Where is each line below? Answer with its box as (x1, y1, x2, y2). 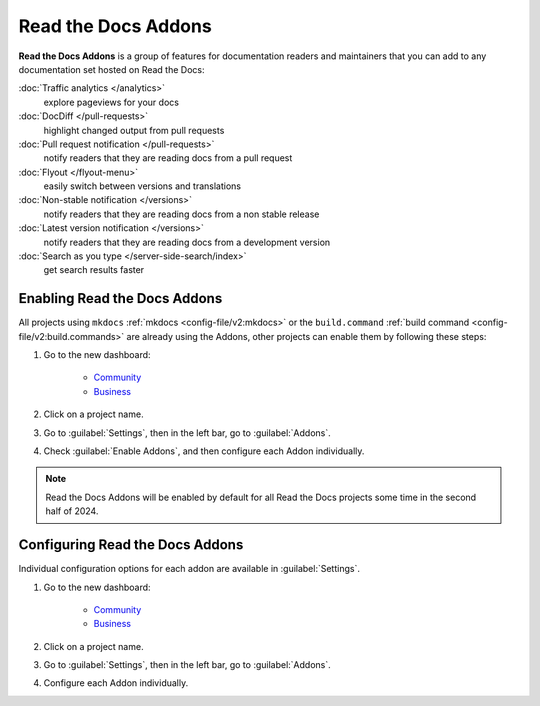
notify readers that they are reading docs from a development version (43, 236, 331, 248)
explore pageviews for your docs (43, 96, 180, 108)
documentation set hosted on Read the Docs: (18, 63, 205, 75)
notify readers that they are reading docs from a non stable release (43, 208, 320, 220)
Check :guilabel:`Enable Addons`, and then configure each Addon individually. (43, 445, 365, 457)
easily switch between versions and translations (43, 180, 242, 192)
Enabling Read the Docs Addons (18, 290, 223, 307)
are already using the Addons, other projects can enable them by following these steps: (126, 330, 487, 342)
